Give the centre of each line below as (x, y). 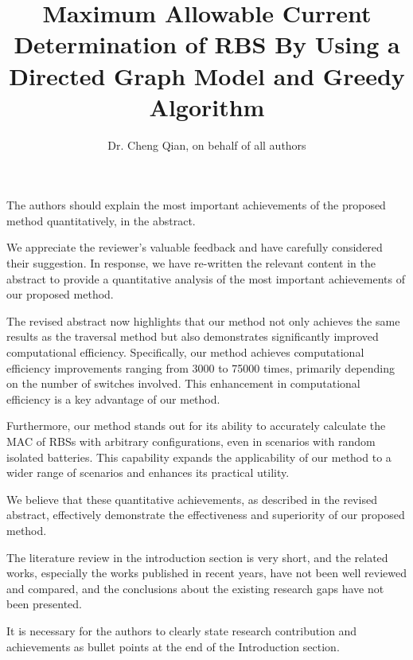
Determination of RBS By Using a (207, 44)
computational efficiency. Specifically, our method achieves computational (185, 352)
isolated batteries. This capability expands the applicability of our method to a (199, 457)
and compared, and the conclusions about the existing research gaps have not (195, 588)
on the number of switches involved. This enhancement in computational (183, 383)
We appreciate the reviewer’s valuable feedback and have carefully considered (195, 247)
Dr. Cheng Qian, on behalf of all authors (207, 144)
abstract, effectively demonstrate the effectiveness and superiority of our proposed (206, 515)
